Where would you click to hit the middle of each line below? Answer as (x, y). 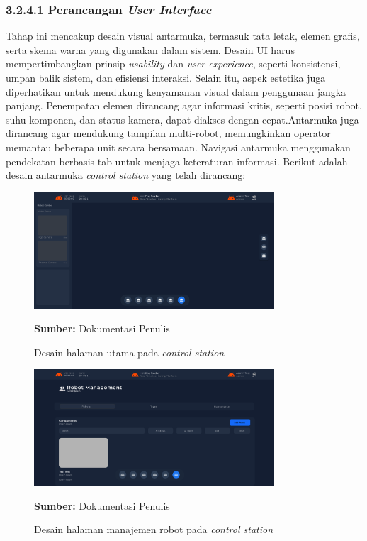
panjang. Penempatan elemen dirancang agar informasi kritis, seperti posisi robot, (184, 105)
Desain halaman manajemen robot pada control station (154, 529)
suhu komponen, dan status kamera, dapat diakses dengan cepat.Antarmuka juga (182, 119)
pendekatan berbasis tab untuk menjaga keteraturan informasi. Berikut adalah (177, 161)
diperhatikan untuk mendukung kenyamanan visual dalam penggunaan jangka (176, 91)
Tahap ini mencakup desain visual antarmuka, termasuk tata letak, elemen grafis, (183, 36)
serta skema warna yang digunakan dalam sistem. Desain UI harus (150, 49)
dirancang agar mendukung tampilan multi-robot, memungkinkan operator (168, 133)
